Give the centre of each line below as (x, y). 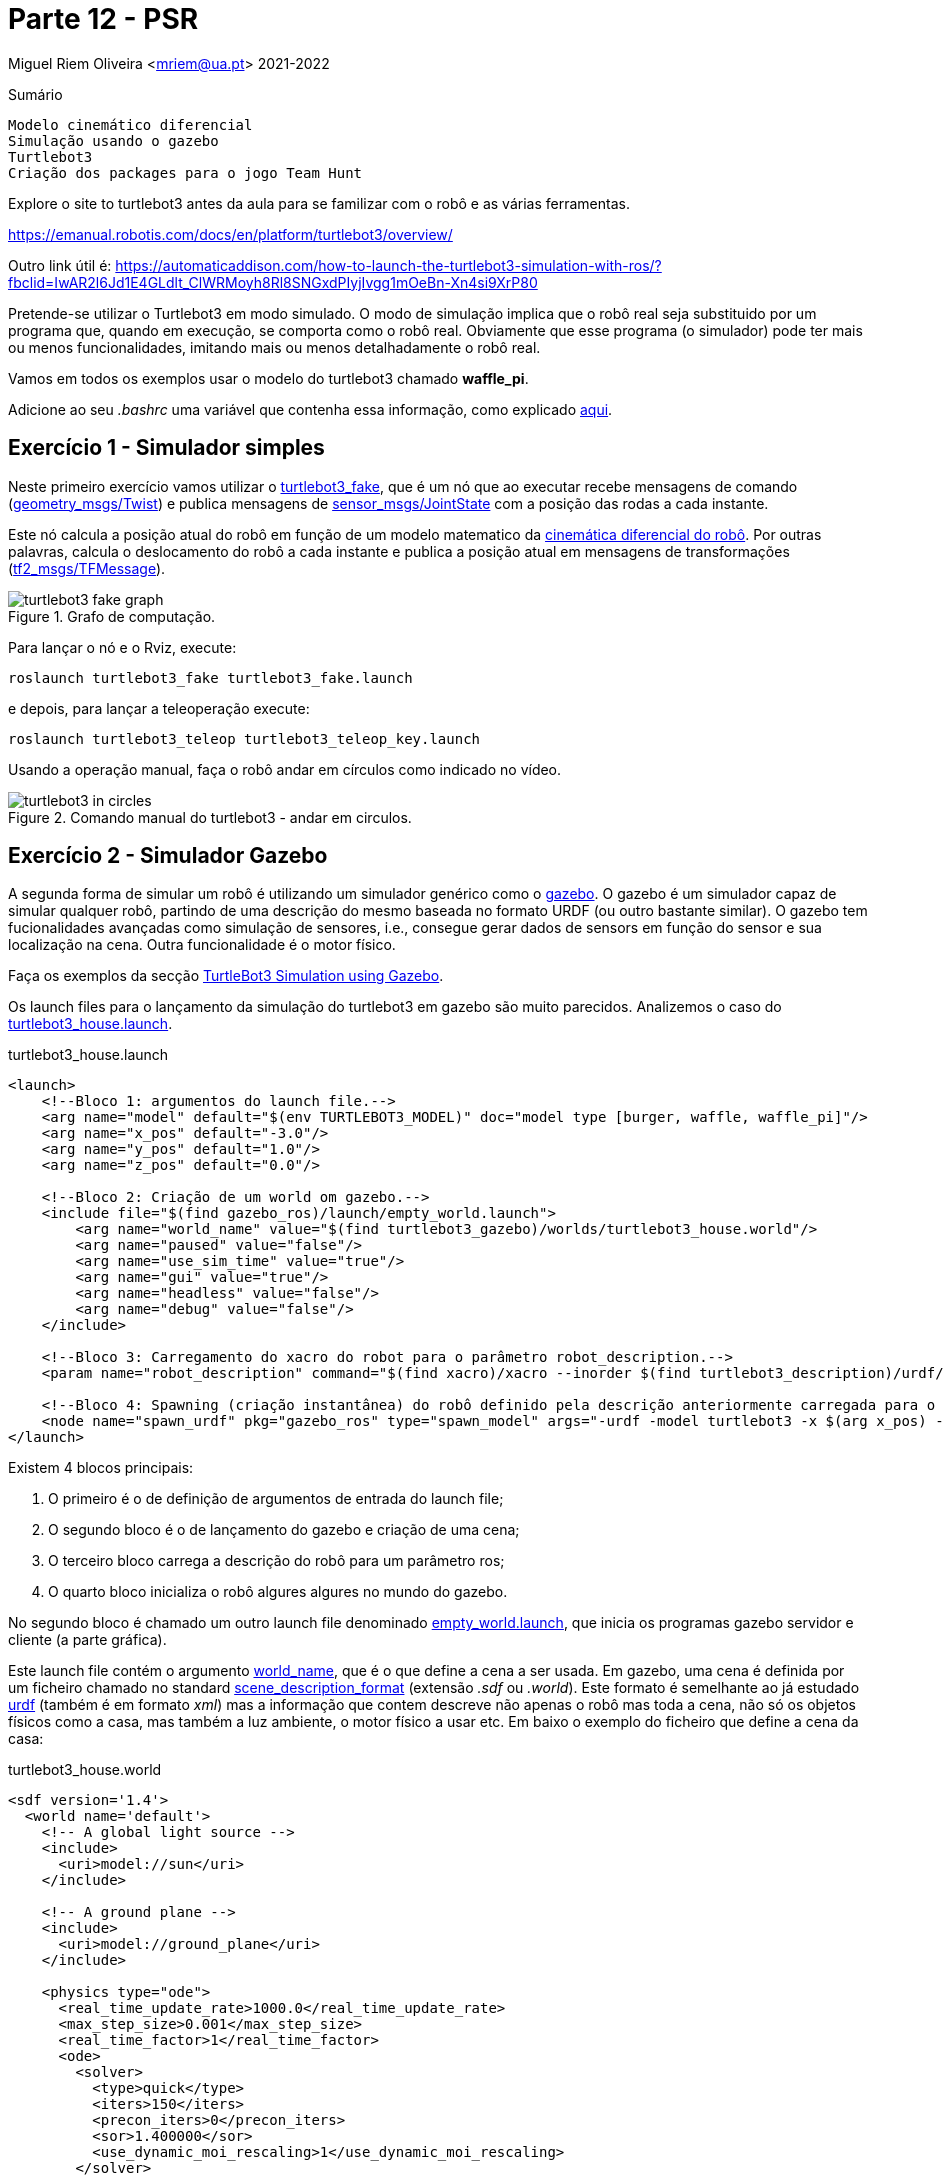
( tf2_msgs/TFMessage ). (87, 568)
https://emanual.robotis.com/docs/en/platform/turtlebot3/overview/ (230, 234)
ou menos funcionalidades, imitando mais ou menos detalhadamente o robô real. (274, 347)
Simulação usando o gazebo (113, 140)
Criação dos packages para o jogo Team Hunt (185, 172)
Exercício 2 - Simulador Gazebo (168, 856)
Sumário (35, 94)
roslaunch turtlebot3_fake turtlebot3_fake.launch (210, 677)
